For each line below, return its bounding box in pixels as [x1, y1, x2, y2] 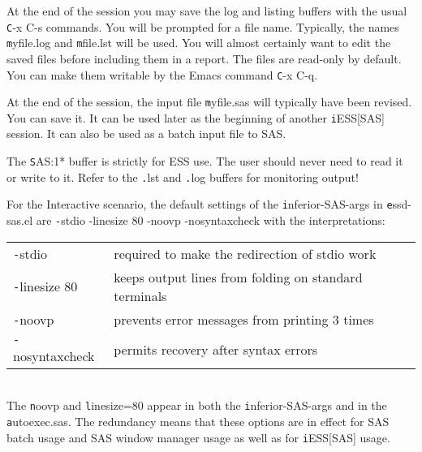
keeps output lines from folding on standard [114, 267, 363, 286]
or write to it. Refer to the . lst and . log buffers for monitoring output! [6, 168, 359, 185]
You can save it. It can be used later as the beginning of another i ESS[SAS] [6, 109, 385, 126]
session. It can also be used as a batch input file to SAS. [6, 125, 286, 142]
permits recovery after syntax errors [114, 339, 318, 359]
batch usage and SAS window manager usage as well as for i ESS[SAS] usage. [6, 428, 390, 446]
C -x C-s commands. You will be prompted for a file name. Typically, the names [6, 18, 399, 35]
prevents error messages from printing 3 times [114, 309, 374, 329]
